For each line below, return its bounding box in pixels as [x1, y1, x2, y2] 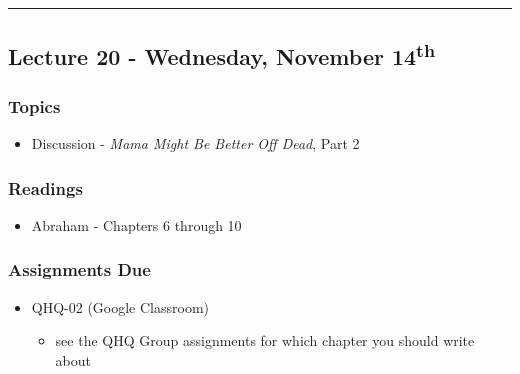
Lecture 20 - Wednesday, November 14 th [8, 37, 436, 72]
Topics [8, 93, 61, 118]
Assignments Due [8, 257, 151, 282]
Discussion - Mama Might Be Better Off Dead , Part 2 [31, 133, 360, 153]
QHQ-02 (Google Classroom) [31, 296, 210, 317]
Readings [8, 175, 83, 200]
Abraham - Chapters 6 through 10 [31, 214, 242, 235]
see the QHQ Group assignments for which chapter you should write [55, 330, 475, 351]
